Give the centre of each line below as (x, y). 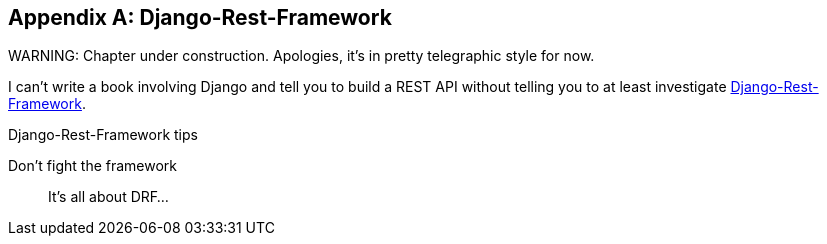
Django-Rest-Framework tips (103, 135)
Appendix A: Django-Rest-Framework (200, 17)
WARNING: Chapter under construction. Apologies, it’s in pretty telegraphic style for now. (301, 56)
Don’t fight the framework (93, 166)
